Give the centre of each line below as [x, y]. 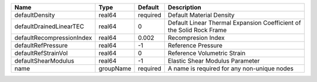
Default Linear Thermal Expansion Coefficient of [235, 23]
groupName [115, 69]
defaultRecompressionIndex [53, 38]
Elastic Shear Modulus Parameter [214, 61]
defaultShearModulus [44, 61]
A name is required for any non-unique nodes [230, 69]
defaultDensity [35, 15]
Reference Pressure [195, 45]
